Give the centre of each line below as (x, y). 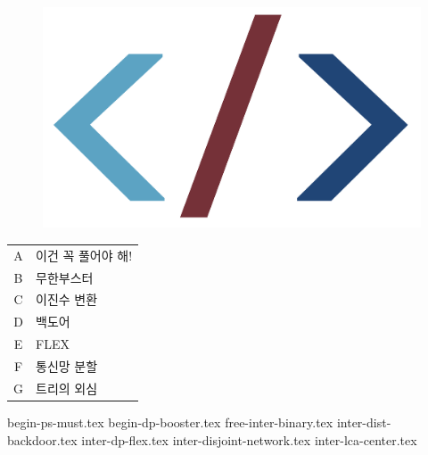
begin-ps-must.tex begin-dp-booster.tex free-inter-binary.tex (170, 422)
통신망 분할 (67, 365)
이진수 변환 (67, 299)
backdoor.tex (42, 439)
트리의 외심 (67, 388)
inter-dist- (364, 422)
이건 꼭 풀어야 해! (84, 255)
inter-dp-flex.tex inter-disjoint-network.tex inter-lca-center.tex (249, 439)
